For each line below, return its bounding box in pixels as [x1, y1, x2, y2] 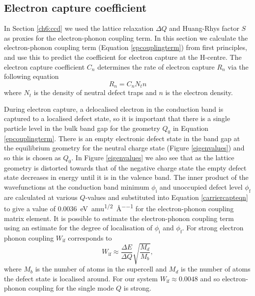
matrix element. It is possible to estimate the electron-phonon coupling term [4, 213, 234, 223]
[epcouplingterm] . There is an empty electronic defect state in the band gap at [4, 133, 240, 143]
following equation [4, 71, 59, 81]
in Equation [172, 123, 209, 133]
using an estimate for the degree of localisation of [4, 222, 153, 233]
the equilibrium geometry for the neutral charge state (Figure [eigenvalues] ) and [4, 143, 245, 153]
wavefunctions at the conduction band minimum [4, 181, 149, 192]
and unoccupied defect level [159, 181, 243, 192]
